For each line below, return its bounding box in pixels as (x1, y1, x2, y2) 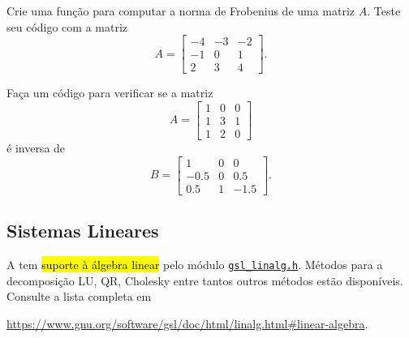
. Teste (367, 2, 401, 19)
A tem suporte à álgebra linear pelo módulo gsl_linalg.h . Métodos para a (6, 255, 383, 272)
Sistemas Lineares (6, 218, 159, 243)
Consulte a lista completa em (6, 288, 152, 305)
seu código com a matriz (6, 18, 128, 35)
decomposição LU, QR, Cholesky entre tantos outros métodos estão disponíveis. (6, 272, 403, 289)
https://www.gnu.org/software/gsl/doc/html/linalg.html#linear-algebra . (6, 314, 368, 332)
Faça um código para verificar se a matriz (6, 84, 213, 101)
